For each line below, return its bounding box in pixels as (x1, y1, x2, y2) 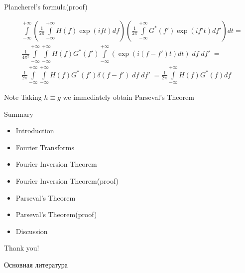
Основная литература (4, 260, 68, 270)
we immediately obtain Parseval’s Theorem (63, 92, 194, 102)
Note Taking (4, 92, 42, 102)
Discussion (15, 226, 48, 236)
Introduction (15, 125, 54, 136)
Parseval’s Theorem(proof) (15, 209, 97, 220)
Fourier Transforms (15, 142, 74, 152)
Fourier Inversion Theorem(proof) (15, 176, 119, 186)
